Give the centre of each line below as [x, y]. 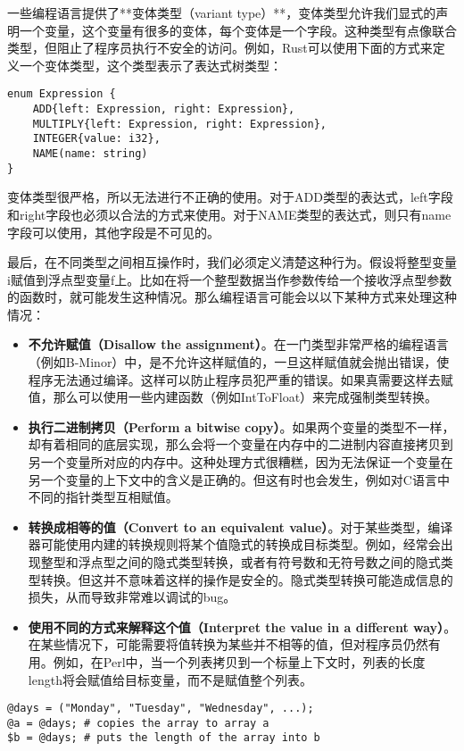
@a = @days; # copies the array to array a [138, 723]
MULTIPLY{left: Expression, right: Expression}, [179, 124]
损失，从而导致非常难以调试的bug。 [132, 597]
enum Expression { [62, 94]
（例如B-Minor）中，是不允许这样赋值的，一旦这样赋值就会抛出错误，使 [239, 362]
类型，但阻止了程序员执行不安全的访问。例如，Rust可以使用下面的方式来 [220, 48]
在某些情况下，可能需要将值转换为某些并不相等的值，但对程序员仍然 [228, 644]
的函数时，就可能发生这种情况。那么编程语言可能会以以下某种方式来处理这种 [232, 297]
